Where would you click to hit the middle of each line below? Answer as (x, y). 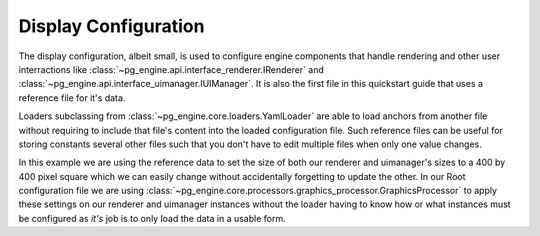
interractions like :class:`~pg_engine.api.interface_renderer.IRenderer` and (171, 69)
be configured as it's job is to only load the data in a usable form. (152, 218)
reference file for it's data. (72, 97)
